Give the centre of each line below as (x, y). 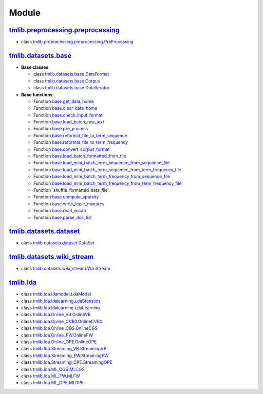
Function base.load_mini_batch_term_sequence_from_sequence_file (102, 163)
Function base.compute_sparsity (66, 197)
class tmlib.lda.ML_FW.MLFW (51, 376)
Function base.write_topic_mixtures (69, 204)
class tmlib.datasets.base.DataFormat (71, 74)
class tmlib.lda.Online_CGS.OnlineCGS (59, 328)
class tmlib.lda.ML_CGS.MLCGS (53, 369)
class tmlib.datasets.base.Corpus (67, 81)
